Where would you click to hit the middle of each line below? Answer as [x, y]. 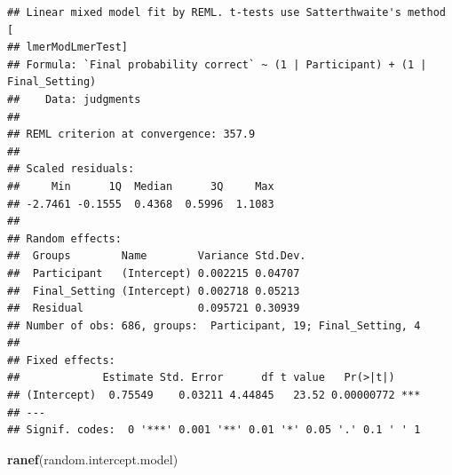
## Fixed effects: [61, 360]
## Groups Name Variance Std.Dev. [157, 256]
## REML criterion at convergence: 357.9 [131, 135]
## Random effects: [64, 238]
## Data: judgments [74, 99]
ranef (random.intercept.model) [93, 459]
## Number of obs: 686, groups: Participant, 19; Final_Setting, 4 [214, 325]
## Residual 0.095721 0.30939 [154, 309]
